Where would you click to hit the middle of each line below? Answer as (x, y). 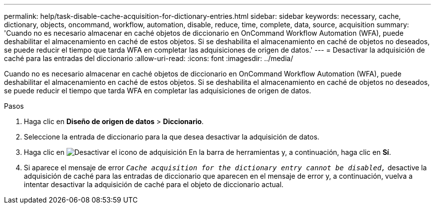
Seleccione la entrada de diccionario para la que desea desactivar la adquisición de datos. (172, 137)
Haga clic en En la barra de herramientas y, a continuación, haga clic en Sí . (208, 152)
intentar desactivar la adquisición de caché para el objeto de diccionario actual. (154, 184)
